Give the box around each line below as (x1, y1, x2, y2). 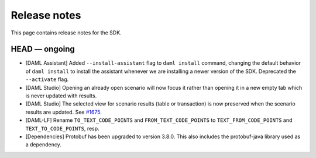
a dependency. (25, 141, 61, 148)
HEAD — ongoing (11, 44, 75, 54)
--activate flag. (25, 76, 69, 83)
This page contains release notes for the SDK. (11, 29, 122, 36)
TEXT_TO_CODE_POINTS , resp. (25, 125, 99, 132)
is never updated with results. (25, 92, 97, 99)
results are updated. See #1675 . (25, 108, 102, 115)
